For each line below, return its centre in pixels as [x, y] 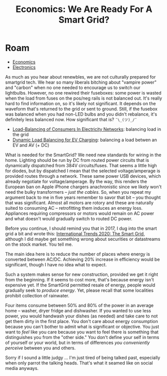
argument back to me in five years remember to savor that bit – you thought [83, 197]
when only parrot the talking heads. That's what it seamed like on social [79, 363]
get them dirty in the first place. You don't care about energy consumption [82, 321]
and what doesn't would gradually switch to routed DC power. [69, 218]
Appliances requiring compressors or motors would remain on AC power [80, 213]
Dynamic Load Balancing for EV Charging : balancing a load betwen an [85, 140]
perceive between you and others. [40, 348]
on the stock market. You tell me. [39, 244]
